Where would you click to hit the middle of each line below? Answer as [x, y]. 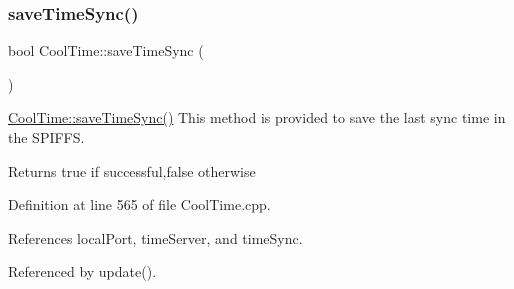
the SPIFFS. [46, 137]
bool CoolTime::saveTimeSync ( [106, 50]
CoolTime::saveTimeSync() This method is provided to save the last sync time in [257, 117]
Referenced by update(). [82, 271]
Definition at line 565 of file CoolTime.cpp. [139, 204]
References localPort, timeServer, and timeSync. [155, 237]
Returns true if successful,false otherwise [132, 170]
